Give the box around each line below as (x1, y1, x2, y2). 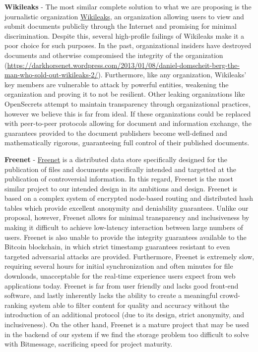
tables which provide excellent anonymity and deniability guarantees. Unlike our (4, 202, 249, 213)
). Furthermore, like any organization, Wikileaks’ (98, 69, 247, 80)
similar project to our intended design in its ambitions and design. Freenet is (4, 183, 238, 193)
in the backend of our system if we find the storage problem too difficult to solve (4, 329, 249, 339)
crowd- (219, 290, 240, 300)
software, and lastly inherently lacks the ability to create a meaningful (4, 290, 218, 300)
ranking (4, 299, 28, 310)
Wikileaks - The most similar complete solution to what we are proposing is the (4, 1, 252, 11)
